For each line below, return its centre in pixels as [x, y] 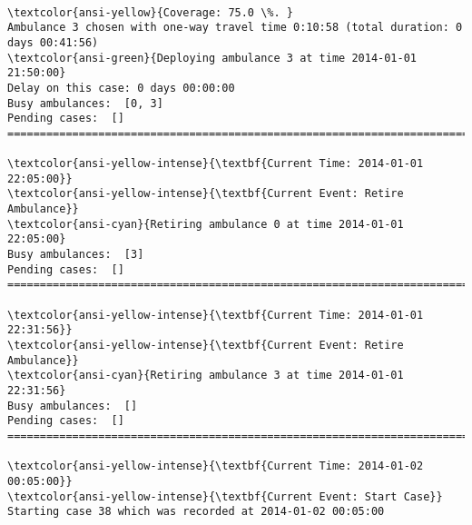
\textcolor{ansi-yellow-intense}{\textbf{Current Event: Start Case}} [225, 496]
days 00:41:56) [53, 42]
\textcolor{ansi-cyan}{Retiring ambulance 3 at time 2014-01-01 [206, 376]
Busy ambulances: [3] [76, 255]
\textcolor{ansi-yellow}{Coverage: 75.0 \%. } [150, 12]
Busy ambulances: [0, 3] [85, 103]
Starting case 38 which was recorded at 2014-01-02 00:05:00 [196, 512]
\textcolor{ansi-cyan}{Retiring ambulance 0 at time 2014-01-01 [206, 224]
